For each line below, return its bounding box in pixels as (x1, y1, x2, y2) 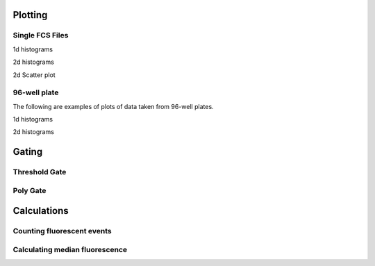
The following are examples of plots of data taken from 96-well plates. (12, 102, 215, 110)
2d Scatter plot (12, 70, 56, 79)
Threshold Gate (12, 167, 67, 177)
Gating (12, 146, 43, 158)
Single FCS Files (12, 31, 69, 40)
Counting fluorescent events (12, 226, 112, 236)
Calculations (12, 205, 69, 217)
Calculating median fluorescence (12, 244, 128, 254)
